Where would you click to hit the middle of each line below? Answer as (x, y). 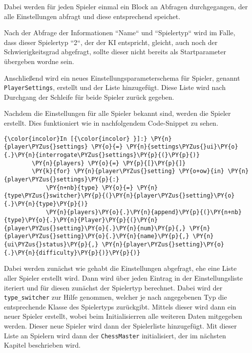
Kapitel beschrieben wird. (42, 345)
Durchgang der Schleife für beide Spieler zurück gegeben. (89, 97)
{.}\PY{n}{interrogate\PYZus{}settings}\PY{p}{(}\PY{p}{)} (102, 155)
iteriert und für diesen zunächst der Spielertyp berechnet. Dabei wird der (113, 287)
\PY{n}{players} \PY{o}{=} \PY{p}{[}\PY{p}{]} (109, 163)
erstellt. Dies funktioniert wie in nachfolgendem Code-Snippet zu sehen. (111, 123)
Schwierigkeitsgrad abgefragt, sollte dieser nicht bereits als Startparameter (115, 52)
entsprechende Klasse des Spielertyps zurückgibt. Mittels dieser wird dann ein (120, 306)
